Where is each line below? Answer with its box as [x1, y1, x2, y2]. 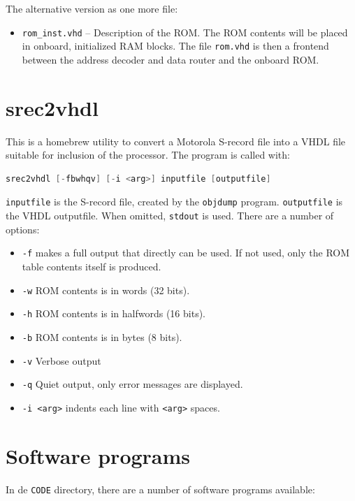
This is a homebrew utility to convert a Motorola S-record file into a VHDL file [6, 133, 346, 148]
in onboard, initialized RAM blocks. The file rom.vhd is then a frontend [22, 38, 329, 53]
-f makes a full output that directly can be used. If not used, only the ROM [22, 245, 350, 260]
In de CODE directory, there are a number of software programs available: [6, 481, 315, 496]
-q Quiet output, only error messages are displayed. [22, 377, 243, 391]
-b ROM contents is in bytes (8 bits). [22, 329, 182, 344]
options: [6, 222, 40, 236]
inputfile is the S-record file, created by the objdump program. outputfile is [6, 194, 343, 209]
